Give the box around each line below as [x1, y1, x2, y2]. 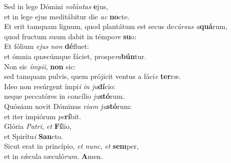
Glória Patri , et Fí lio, [4, 121, 72, 131]
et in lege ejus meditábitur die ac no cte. [4, 11, 130, 21]
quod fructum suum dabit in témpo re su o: [4, 31, 137, 41]
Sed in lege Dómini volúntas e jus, [4, 1, 108, 11]
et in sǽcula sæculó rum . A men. [4, 150, 103, 161]
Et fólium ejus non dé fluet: [4, 41, 89, 51]
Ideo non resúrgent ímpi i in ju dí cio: [4, 80, 116, 91]
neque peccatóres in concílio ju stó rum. [4, 91, 125, 101]
